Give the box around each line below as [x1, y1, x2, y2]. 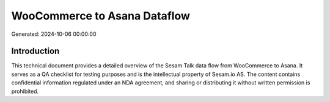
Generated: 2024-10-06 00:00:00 [11, 30, 97, 38]
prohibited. [11, 87, 39, 95]
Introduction [11, 46, 60, 56]
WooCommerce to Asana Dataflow [11, 9, 191, 22]
